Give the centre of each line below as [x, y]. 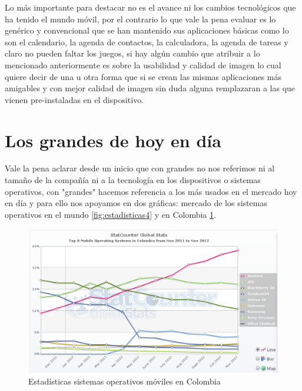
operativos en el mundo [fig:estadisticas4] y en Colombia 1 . [110, 214]
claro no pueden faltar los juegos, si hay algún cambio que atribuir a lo [132, 53]
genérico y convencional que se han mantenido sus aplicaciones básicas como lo [147, 30]
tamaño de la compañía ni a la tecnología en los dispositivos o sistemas [133, 180]
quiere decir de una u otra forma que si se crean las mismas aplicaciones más [143, 76]
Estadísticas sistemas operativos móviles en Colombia [125, 381]
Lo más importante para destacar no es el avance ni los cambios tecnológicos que [150, 7]
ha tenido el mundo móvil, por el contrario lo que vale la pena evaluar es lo [140, 19]
